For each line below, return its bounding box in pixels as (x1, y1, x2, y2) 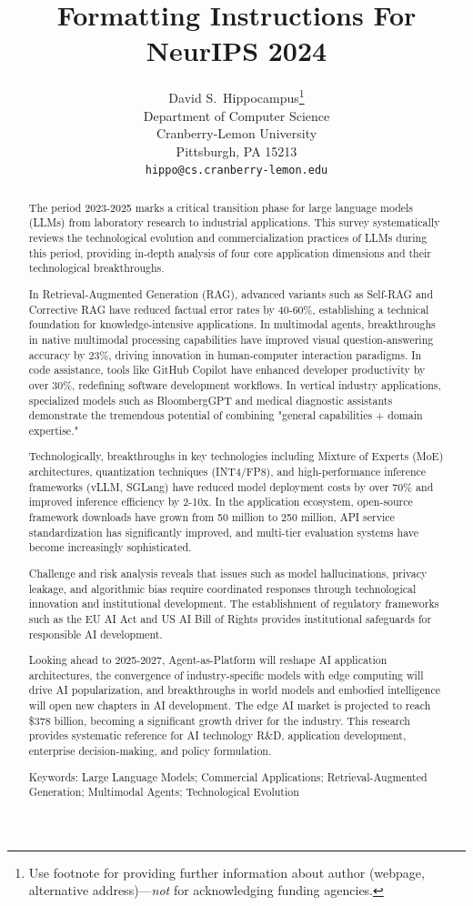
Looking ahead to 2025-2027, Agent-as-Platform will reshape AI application (28, 652, 387, 668)
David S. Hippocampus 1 (168, 86, 305, 106)
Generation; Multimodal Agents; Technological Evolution (28, 784, 299, 800)
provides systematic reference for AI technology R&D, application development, (28, 728, 407, 743)
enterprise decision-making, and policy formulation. (28, 743, 272, 759)
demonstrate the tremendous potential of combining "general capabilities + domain (28, 408, 423, 423)
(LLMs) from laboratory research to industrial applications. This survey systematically (28, 215, 440, 230)
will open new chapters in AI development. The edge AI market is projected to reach (28, 698, 431, 713)
